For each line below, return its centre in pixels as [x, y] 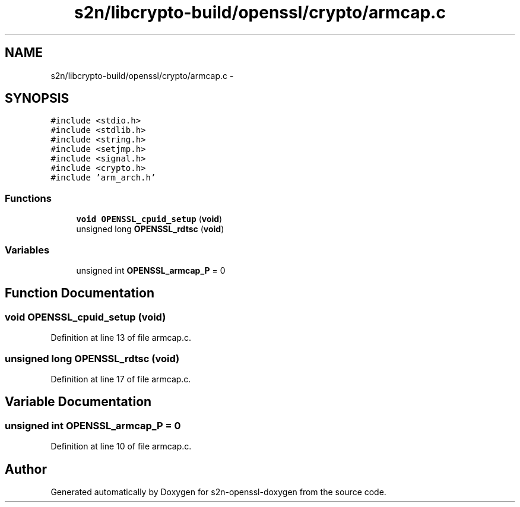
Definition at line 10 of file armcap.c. [121, 446]
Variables [27, 250]
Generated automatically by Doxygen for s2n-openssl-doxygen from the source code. [218, 492]
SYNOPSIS [37, 99]
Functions [28, 198]
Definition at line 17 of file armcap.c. [121, 379]
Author [26, 469]
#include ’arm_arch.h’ [103, 178]
